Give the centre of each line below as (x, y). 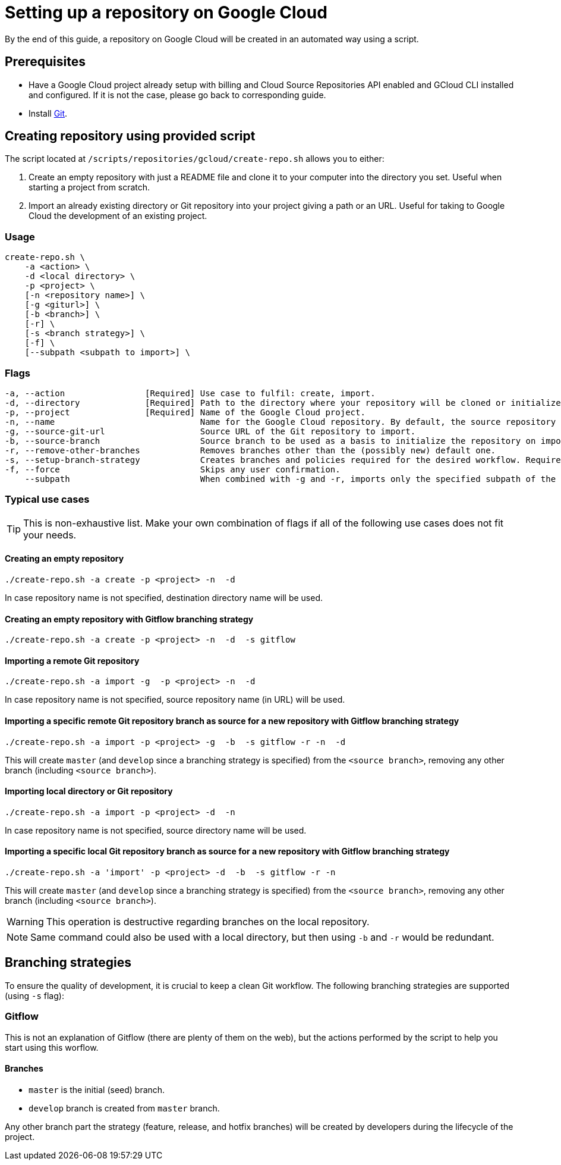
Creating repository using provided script (130, 136)
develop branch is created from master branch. (124, 1108)
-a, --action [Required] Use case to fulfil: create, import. (190, 393)
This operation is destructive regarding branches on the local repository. (208, 922)
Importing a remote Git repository (72, 660)
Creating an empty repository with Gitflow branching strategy (129, 619)
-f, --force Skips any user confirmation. (173, 469)
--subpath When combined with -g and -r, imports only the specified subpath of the (290, 479)
